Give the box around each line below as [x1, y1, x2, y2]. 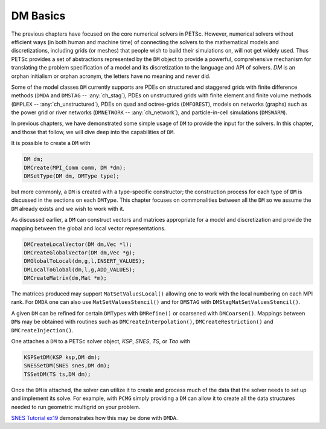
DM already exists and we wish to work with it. [11, 205, 125, 212]
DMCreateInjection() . [11, 326, 74, 334]
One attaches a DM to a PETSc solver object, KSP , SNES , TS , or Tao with [11, 338, 190, 345]
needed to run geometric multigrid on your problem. [11, 403, 141, 410]
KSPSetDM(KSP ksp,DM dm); [24, 354, 101, 361]
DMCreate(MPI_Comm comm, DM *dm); [24, 164, 126, 171]
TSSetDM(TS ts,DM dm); [24, 370, 91, 378]
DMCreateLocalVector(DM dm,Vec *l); [24, 240, 133, 248]
